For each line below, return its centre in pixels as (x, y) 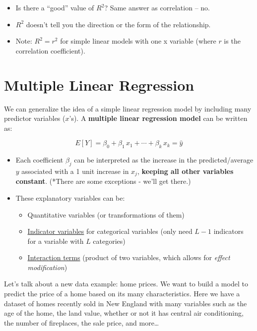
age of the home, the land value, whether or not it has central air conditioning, (124, 313)
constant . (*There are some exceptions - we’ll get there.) (103, 181)
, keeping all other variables (185, 171)
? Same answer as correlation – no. (157, 7)
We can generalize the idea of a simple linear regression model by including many (128, 108)
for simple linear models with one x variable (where (138, 41)
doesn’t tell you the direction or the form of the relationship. (118, 24)
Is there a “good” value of (55, 7)
